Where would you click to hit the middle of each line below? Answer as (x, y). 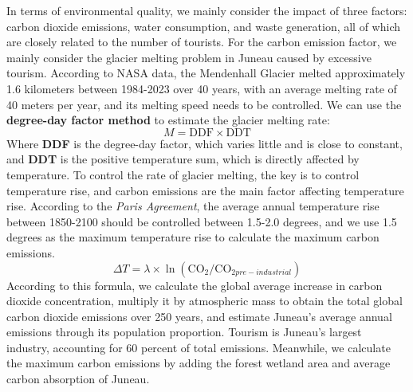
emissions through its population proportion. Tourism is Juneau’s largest (184, 332)
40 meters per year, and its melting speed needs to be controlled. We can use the (204, 104)
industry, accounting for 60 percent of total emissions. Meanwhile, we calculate (199, 347)
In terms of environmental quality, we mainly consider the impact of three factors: (207, 10)
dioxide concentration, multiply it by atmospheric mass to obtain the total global (205, 301)
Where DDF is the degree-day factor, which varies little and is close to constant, (205, 143)
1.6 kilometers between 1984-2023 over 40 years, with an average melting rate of (202, 88)
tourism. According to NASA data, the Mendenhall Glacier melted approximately (206, 73)
